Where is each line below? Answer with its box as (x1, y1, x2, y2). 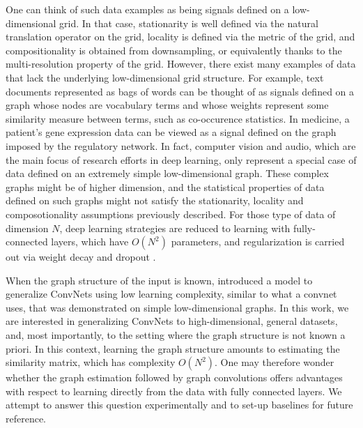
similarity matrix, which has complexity (6, 355, 176, 369)
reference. (6, 411, 47, 426)
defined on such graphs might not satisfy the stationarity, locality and (6, 193, 304, 208)
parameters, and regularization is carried (171, 234, 345, 249)
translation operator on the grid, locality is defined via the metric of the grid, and (6, 29, 355, 44)
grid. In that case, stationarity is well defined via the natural (59, 15, 318, 30)
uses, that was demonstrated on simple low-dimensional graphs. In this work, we (6, 300, 349, 314)
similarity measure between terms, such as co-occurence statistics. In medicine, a (6, 111, 350, 125)
